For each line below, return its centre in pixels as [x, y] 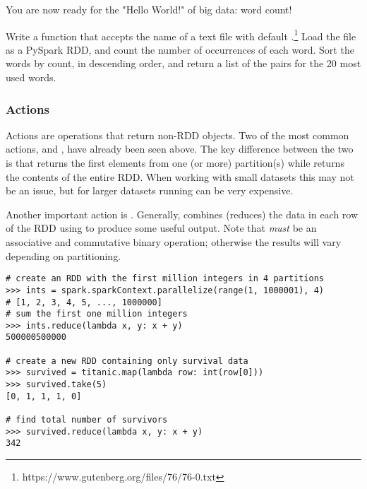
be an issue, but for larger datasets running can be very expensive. [150, 190]
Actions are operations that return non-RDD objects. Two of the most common [178, 135]
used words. [31, 77]
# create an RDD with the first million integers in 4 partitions [165, 279]
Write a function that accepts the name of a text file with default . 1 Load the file [181, 35]
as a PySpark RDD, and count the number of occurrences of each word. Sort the [180, 49]
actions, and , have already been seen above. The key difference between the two [180, 149]
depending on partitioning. [64, 255]
